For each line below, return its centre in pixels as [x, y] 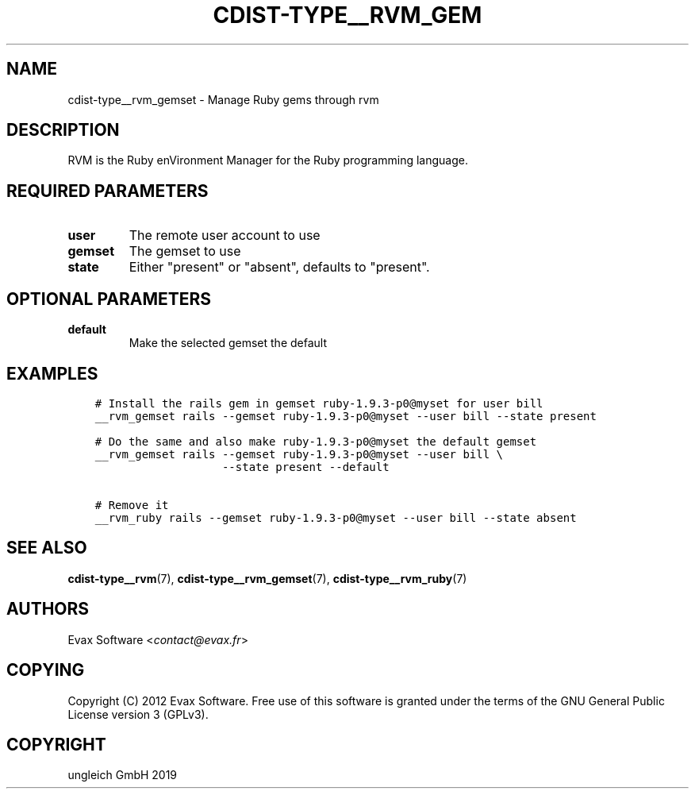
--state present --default [305, 467]
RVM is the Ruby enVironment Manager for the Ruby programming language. [268, 160]
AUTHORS [48, 609]
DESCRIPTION [63, 130]
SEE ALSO [47, 548]
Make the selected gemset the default [228, 343]
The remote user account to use [225, 235]
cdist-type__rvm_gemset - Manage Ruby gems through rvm [223, 99]
